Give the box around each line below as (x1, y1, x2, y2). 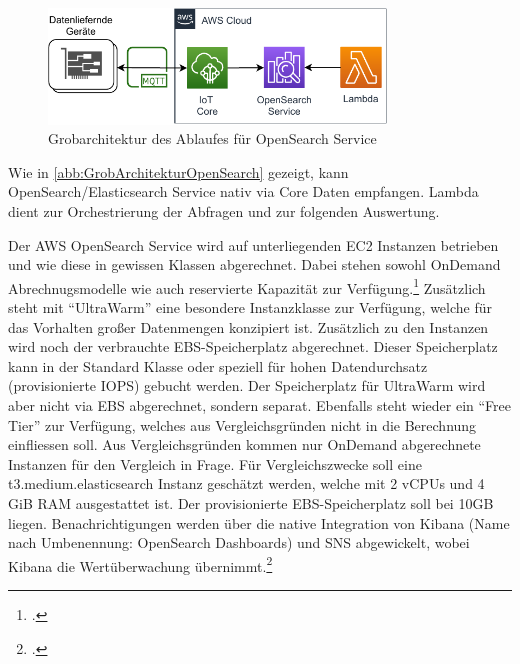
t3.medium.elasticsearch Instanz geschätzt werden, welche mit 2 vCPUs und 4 (8, 473, 485, 494)
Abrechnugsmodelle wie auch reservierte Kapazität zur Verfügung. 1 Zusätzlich (8, 274, 486, 298)
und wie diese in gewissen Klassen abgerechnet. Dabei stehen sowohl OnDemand (8, 254, 501, 275)
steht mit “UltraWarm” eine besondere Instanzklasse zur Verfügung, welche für (8, 297, 492, 318)
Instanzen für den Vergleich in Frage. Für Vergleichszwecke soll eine (8, 453, 422, 474)
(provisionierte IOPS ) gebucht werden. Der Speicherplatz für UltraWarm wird (8, 375, 486, 396)
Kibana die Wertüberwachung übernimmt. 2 (8, 552, 273, 576)
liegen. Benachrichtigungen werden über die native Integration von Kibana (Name (8, 512, 510, 533)
